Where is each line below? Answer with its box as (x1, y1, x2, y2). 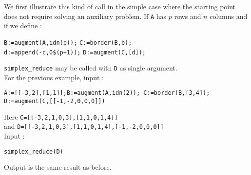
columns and (210, 11, 248, 21)
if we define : (4, 20, 42, 31)
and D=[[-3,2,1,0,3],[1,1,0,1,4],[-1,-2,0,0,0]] (4, 121, 164, 131)
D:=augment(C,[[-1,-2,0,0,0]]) (4, 98, 105, 105)
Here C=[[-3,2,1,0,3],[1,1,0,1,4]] (4, 111, 118, 122)
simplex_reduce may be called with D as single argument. (4, 63, 177, 73)
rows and (174, 11, 201, 21)
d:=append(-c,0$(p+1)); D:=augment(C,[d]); (4, 49, 146, 56)
